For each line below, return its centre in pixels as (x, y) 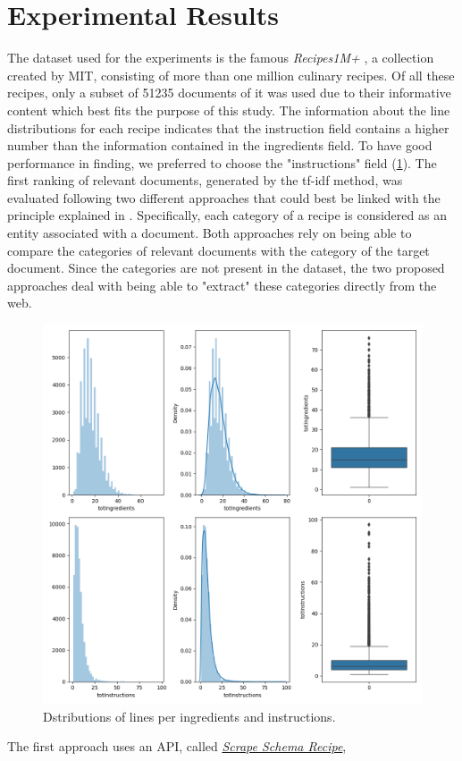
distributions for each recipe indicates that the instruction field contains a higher (228, 127)
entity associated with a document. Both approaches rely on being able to (210, 233)
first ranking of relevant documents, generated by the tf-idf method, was (205, 180)
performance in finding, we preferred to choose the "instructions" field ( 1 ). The (222, 162)
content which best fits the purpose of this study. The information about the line (229, 110)
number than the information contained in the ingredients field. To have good (220, 145)
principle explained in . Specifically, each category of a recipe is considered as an (227, 215)
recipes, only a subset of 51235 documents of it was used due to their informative (229, 93)
